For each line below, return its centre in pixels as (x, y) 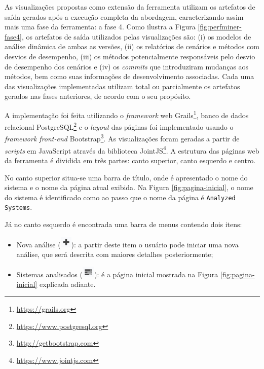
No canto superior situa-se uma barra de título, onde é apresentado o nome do (126, 177)
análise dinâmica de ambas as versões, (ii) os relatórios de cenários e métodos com (132, 46)
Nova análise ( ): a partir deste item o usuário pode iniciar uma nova (127, 244)
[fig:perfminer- (220, 27)
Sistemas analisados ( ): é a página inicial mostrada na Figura (117, 274)
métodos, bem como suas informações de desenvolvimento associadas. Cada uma (129, 76)
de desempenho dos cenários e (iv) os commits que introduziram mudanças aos (127, 66)
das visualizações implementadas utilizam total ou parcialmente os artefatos (122, 86)
